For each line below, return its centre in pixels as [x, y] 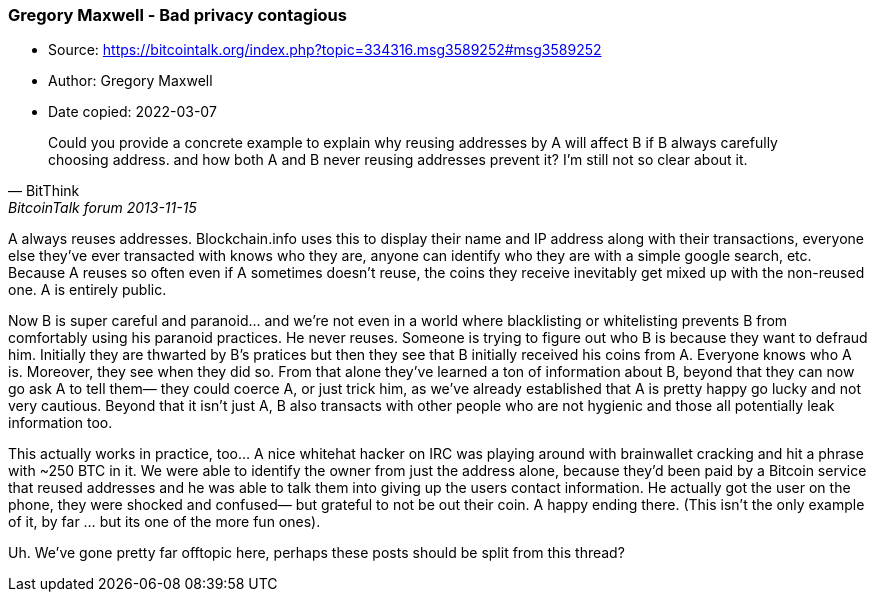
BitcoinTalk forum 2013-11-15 [102, 208]
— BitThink [44, 191]
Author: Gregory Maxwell [130, 81]
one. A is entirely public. [87, 290]
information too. [60, 423]
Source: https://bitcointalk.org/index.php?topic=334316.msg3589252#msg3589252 [325, 50]
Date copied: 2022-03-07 [132, 112]
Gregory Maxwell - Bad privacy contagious [177, 15]
